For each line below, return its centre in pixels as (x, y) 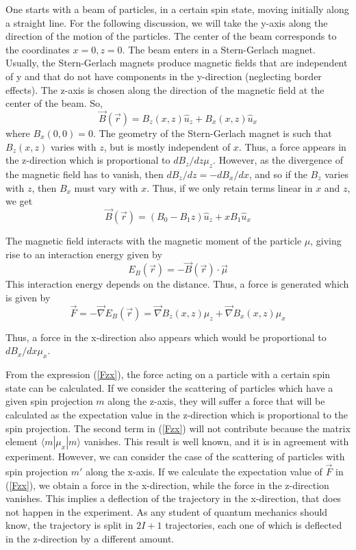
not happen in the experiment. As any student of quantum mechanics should (167, 511)
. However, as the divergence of (278, 160)
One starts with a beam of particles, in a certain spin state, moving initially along (177, 9)
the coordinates (38, 49)
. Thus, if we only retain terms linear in (230, 187)
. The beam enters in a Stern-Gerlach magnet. (219, 49)
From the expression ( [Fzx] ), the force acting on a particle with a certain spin (168, 374)
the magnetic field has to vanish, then (85, 174)
